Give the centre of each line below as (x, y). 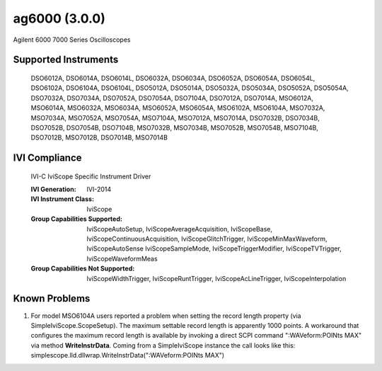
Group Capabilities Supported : (77, 219)
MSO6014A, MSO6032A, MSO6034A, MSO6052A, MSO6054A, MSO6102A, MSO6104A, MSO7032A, (178, 108)
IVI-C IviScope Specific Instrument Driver (91, 176)
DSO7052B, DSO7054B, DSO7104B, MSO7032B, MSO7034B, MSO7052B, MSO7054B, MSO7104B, (174, 127)
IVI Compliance (47, 158)
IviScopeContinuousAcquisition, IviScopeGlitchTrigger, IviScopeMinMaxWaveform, (207, 239)
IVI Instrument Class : (63, 199)
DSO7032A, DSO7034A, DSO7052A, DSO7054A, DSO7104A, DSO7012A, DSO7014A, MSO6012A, (172, 98)
